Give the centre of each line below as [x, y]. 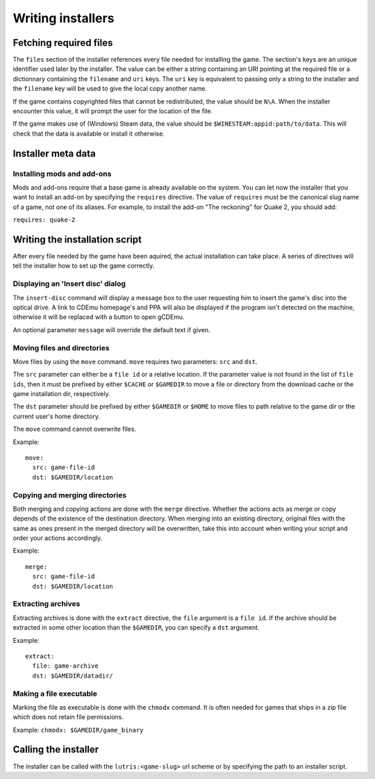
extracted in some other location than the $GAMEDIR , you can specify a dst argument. [136, 628]
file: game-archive [65, 666]
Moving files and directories [61, 347]
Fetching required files [63, 43]
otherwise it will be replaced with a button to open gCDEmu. [99, 317]
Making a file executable [55, 694]
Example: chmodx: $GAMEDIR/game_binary [78, 730]
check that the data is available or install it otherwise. [89, 133]
